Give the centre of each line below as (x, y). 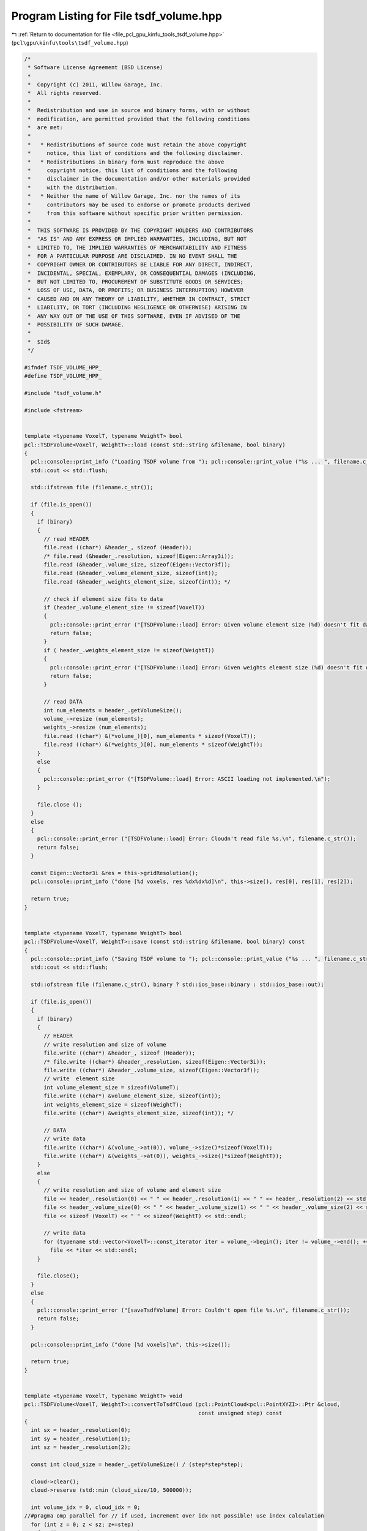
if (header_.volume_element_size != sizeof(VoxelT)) (124, 607)
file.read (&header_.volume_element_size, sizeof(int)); (131, 573)
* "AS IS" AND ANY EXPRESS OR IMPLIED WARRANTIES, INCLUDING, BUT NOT (137, 239)
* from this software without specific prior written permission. (136, 213)
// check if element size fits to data (103, 599)
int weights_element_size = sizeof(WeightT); (113, 1104)
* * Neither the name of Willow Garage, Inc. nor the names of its (134, 196)
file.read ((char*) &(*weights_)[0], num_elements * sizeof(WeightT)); (153, 745)
